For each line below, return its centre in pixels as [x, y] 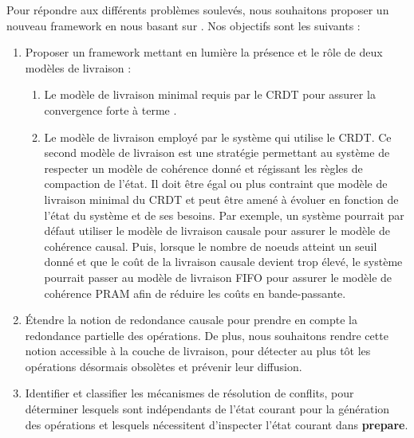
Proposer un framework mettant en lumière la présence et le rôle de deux [204, 52]
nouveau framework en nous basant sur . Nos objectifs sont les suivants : [183, 25]
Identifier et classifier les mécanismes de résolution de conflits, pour [189, 393]
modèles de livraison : [78, 67]
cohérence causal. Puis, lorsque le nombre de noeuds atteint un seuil [211, 246]
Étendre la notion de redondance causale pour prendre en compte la [191, 320]
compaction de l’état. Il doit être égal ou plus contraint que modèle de [216, 184]
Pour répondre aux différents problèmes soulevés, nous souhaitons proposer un [198, 10]
